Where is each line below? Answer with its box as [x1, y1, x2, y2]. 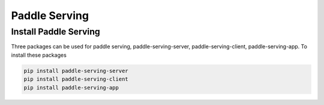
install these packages [11, 51, 67, 58]
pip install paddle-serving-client [23, 76, 128, 83]
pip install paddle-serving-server [23, 67, 128, 74]
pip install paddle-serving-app [23, 84, 119, 91]
